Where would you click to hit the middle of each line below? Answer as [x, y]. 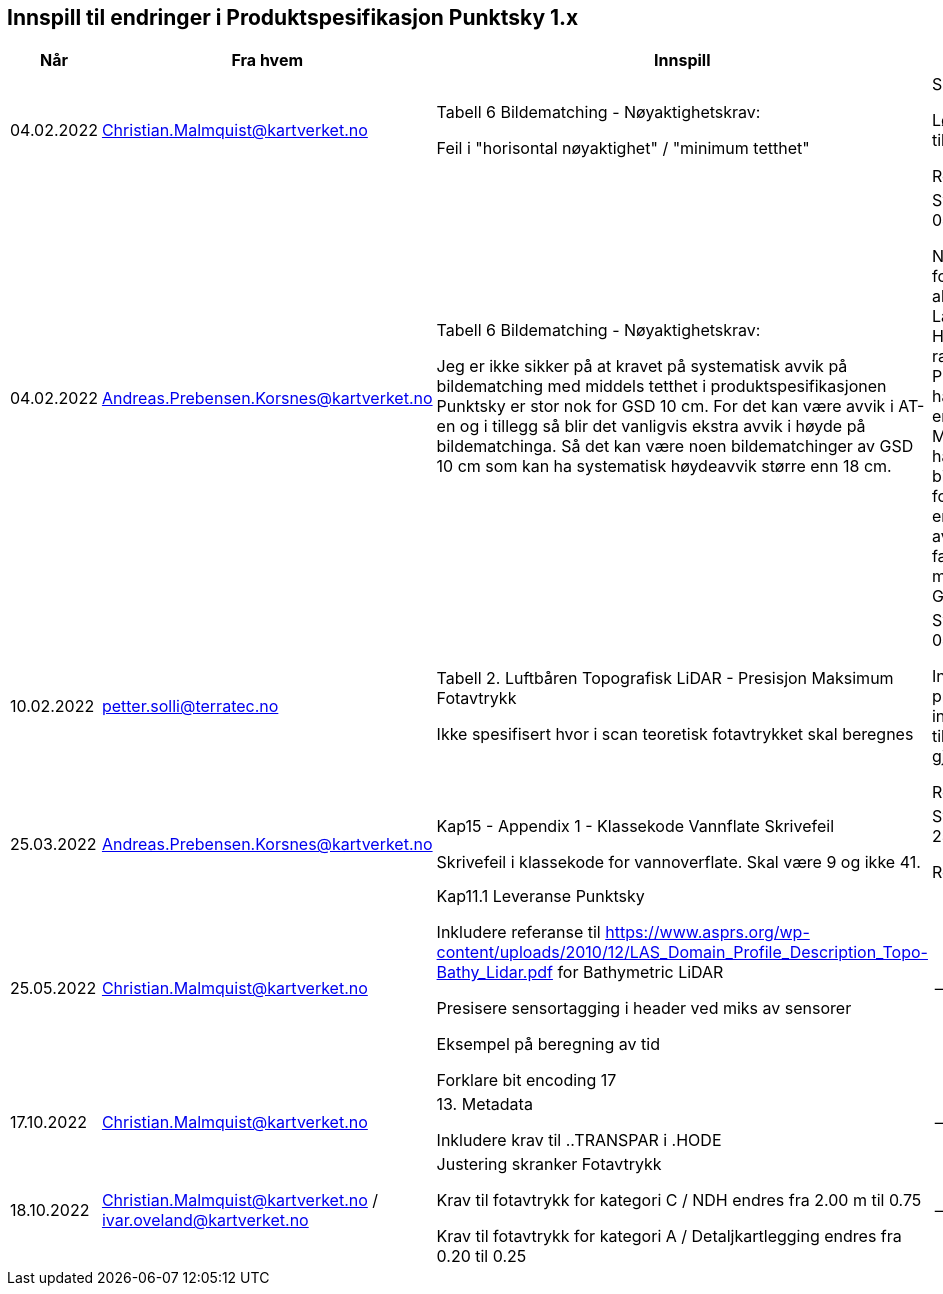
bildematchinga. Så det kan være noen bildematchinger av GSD [675, 446]
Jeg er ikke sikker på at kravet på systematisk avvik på [642, 366]
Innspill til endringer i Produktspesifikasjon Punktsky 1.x [293, 17]
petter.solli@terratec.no [190, 706]
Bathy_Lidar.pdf [494, 972]
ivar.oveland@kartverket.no [205, 1220]
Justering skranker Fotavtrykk [549, 1164]
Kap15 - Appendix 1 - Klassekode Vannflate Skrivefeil [635, 826]
